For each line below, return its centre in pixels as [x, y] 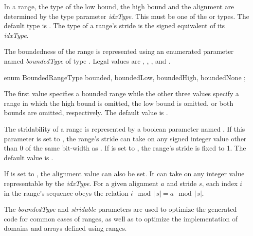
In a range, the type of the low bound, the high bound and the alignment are [119, 6]
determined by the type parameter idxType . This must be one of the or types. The [126, 16]
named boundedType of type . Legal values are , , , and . [87, 60]
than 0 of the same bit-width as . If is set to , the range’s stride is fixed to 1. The [125, 148]
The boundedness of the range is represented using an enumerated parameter [119, 51]
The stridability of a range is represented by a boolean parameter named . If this [125, 128]
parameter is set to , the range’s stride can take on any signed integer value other [125, 138]
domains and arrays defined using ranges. [65, 228]
